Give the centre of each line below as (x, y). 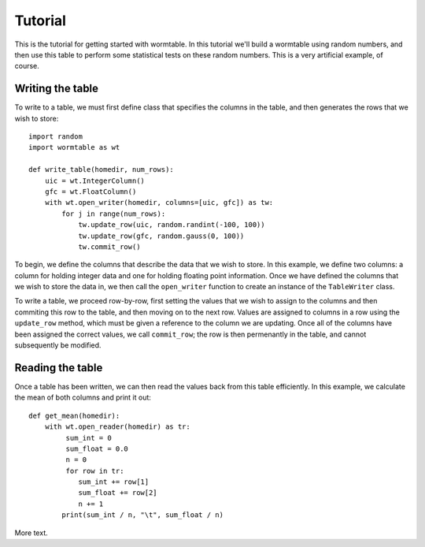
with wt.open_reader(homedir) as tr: (117, 427)
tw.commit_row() (109, 247)
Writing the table (56, 89)
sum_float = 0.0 (97, 448)
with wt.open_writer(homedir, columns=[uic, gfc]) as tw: (159, 203)
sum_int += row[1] (114, 482)
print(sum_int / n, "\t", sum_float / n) (143, 515)
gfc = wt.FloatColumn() (91, 192)
